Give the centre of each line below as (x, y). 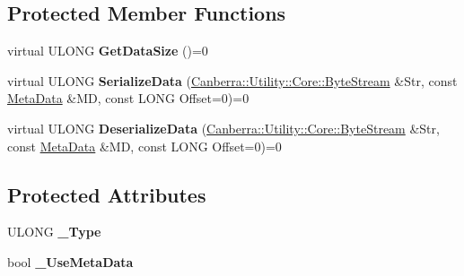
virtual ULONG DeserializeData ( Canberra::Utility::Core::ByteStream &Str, (223, 128)
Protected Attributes (107, 194)
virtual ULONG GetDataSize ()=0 (108, 51)
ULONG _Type (54, 232)
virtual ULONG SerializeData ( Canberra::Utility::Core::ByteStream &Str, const (232, 80)
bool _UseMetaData (70, 261)
